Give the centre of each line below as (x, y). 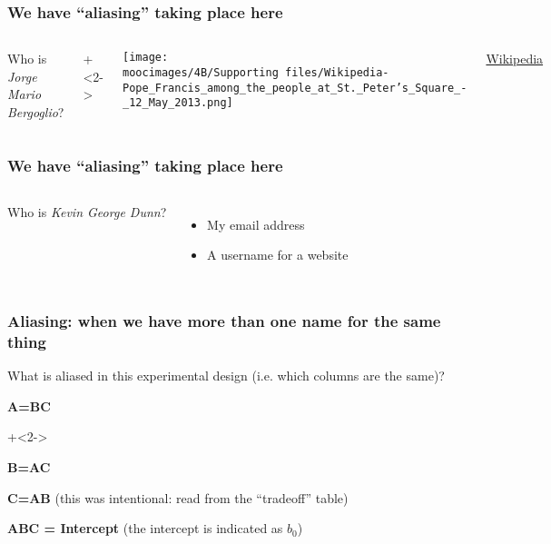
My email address (256, 224)
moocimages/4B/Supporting (201, 72)
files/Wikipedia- (337, 72)
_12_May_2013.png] (178, 103)
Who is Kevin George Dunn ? (87, 211)
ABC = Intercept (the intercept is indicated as (145, 528)
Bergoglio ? (36, 112)
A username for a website (278, 255)
